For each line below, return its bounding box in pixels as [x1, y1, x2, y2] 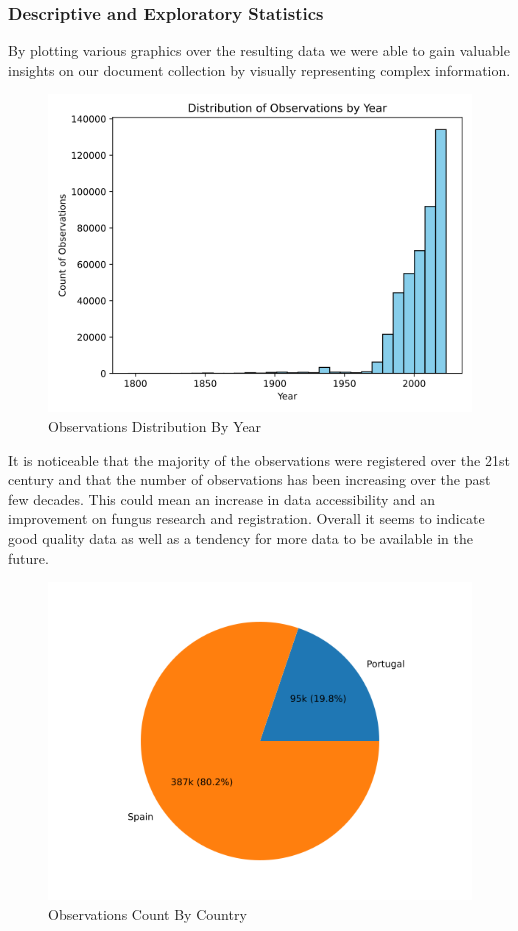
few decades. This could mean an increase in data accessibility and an [8, 488, 435, 509]
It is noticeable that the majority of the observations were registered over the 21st [8, 449, 510, 470]
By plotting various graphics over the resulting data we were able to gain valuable [8, 40, 510, 61]
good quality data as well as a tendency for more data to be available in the [8, 527, 473, 548]
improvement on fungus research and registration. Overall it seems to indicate [8, 508, 485, 529]
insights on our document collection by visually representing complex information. [8, 59, 511, 80]
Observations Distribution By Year [48, 416, 262, 436]
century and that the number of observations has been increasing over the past [8, 469, 491, 490]
